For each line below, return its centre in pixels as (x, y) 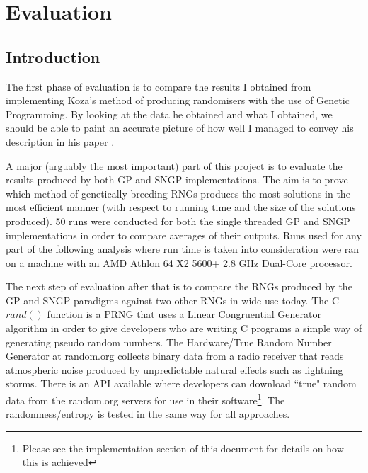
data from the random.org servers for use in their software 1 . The (145, 399)
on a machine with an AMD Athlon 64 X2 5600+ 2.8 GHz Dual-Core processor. (179, 262)
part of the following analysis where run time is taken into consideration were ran (183, 249)
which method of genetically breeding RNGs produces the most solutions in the (178, 193)
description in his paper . (60, 141)
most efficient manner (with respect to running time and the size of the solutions (181, 207)
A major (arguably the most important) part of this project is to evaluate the (174, 165)
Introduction (53, 56)
